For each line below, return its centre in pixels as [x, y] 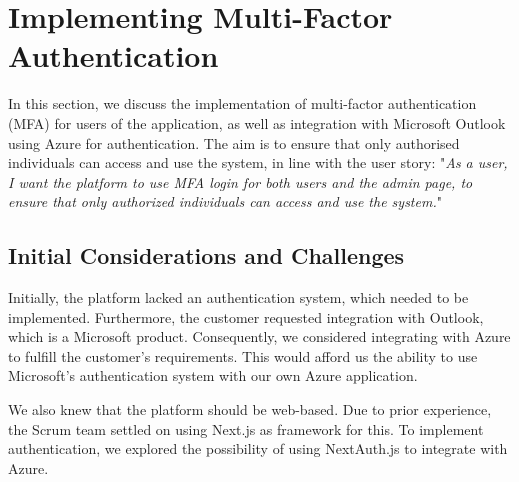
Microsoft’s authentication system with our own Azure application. [213, 375]
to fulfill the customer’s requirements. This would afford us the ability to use [243, 355]
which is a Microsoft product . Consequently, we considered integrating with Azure [259, 336]
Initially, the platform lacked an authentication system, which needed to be [238, 297]
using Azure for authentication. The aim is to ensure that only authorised [234, 142]
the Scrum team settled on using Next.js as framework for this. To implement [246, 428]
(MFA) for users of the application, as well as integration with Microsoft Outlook [257, 122]
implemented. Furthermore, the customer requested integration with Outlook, [246, 316]
